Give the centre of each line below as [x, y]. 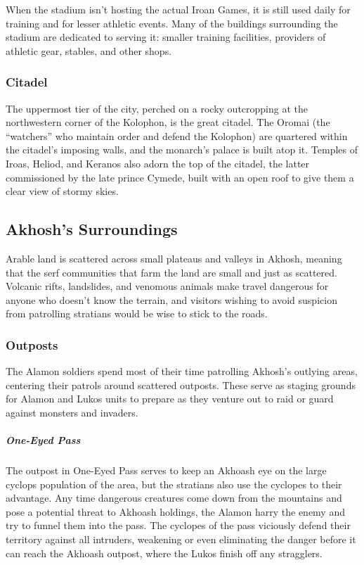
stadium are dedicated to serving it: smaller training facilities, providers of [166, 37]
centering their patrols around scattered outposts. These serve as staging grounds [181, 385]
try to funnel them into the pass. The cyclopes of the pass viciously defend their [178, 525]
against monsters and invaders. [72, 412]
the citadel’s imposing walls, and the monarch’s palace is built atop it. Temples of [182, 150]
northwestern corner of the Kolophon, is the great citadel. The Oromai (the [168, 122]
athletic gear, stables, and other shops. [89, 50]
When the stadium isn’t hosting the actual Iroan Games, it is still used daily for [178, 9]
